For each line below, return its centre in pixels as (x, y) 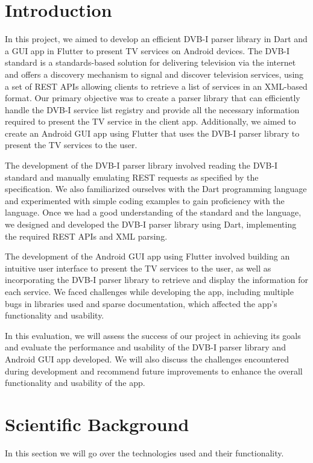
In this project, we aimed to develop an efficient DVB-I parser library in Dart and (156, 39)
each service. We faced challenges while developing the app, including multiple (149, 291)
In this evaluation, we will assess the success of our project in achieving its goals (153, 335)
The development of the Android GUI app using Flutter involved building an (147, 256)
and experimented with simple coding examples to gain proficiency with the (145, 200)
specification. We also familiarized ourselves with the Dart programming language (156, 189)
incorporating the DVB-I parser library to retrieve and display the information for (157, 280)
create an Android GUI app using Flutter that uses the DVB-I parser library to (152, 133)
